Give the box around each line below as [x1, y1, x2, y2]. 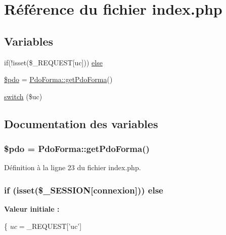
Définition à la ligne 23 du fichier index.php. [4, 162, 141, 173]
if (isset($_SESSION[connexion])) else [4, 183, 163, 196]
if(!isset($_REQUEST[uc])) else [4, 57, 103, 67]
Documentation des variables [4, 115, 158, 131]
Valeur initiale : [4, 204, 60, 214]
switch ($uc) [4, 91, 42, 101]
